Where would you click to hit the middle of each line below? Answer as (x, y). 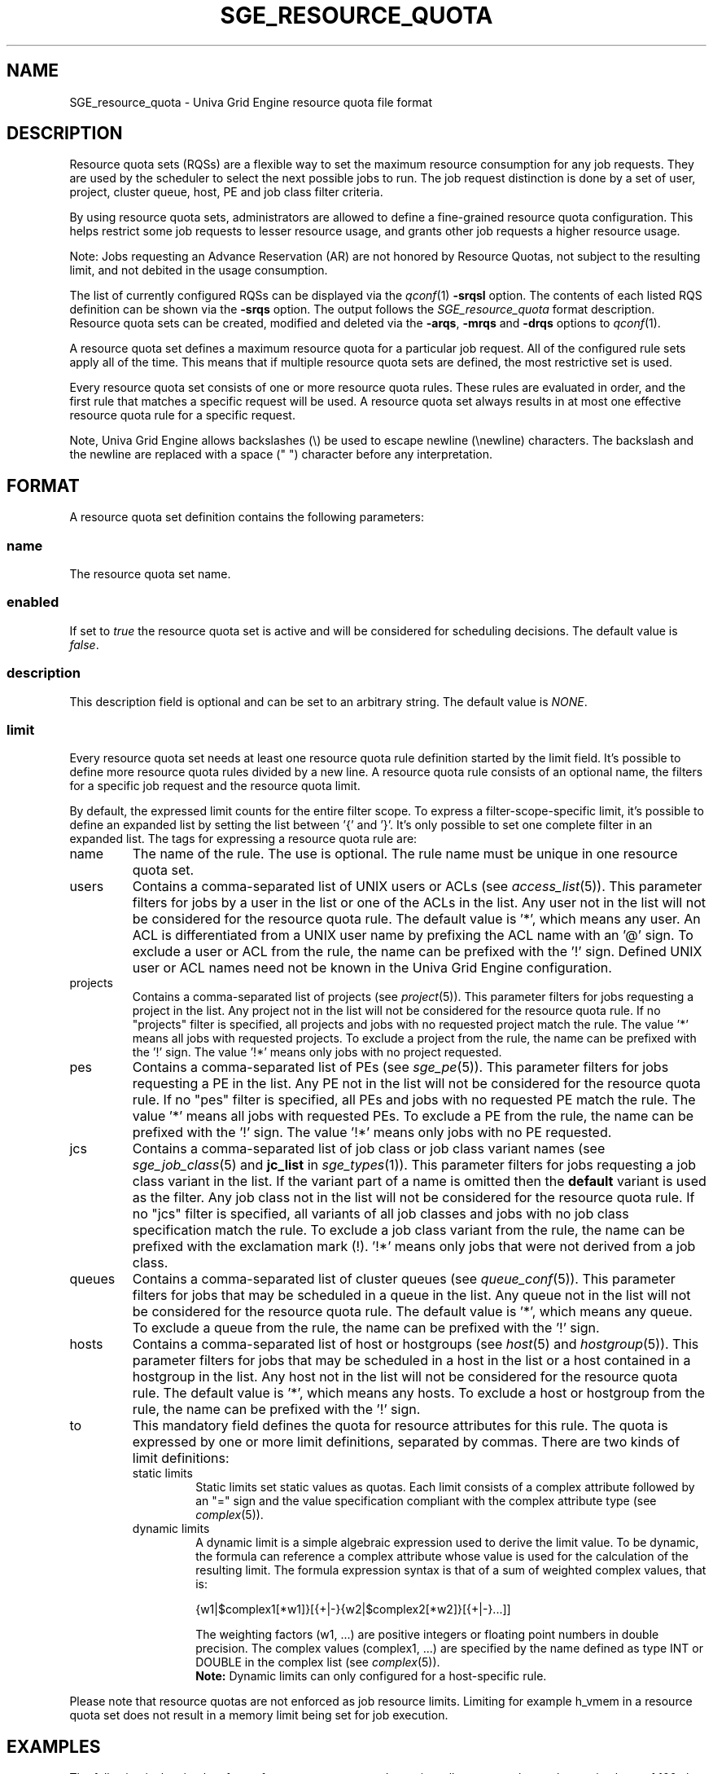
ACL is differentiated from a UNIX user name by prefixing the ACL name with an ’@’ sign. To (413, 935)
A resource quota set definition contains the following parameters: (247, 517)
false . (84, 644)
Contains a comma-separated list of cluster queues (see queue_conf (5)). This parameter (404, 1279)
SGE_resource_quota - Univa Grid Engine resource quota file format (251, 102)
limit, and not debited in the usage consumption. (199, 270)
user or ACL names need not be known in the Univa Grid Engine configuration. (372, 968)
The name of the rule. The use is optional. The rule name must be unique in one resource (405, 854)
